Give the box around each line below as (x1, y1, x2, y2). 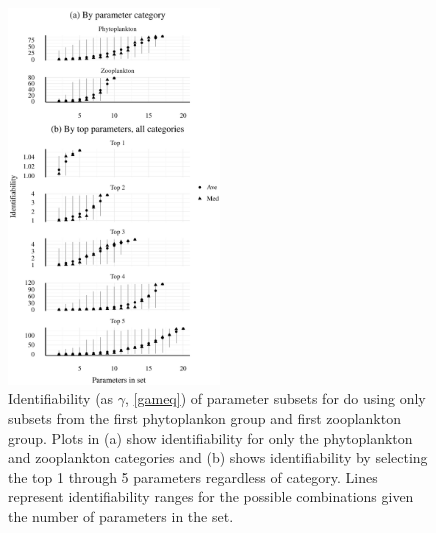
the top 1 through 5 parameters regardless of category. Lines (8, 466, 378, 487)
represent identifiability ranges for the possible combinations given (8, 486, 414, 507)
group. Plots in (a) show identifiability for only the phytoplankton (8, 427, 413, 448)
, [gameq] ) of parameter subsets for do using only (125, 388, 426, 409)
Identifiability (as (8, 388, 114, 409)
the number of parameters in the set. (8, 506, 234, 527)
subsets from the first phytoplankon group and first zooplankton (8, 408, 401, 429)
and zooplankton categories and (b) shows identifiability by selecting (8, 447, 428, 468)
